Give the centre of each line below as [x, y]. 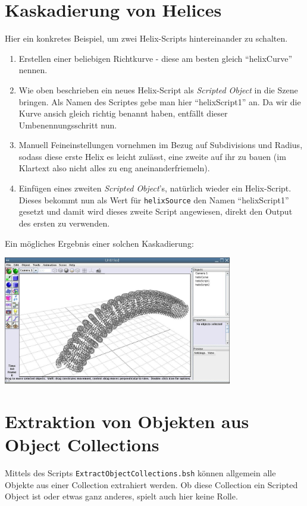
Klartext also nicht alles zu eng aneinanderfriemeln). [114, 168]
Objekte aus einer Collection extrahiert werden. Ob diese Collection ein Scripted [151, 484]
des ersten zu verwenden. [64, 223]
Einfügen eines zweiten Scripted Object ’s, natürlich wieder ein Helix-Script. [155, 188]
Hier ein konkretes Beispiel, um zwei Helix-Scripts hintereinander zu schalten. [146, 38]
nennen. [33, 70]
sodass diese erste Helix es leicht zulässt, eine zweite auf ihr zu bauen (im [152, 156]
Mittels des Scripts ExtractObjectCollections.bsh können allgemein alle [140, 472]
